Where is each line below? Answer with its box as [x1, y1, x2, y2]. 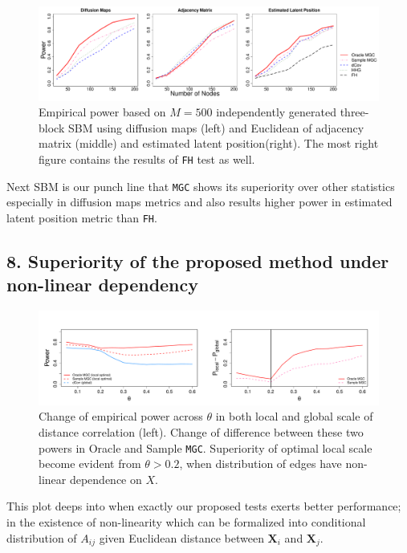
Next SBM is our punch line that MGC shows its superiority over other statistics [6, 177, 395, 194]
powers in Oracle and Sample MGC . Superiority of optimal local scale [39, 439, 372, 456]
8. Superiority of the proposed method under [6, 248, 389, 273]
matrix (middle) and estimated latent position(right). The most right [39, 135, 379, 152]
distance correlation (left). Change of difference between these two [39, 423, 364, 440]
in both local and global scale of [215, 408, 373, 425]
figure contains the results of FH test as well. [39, 150, 255, 167]
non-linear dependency [6, 272, 199, 297]
